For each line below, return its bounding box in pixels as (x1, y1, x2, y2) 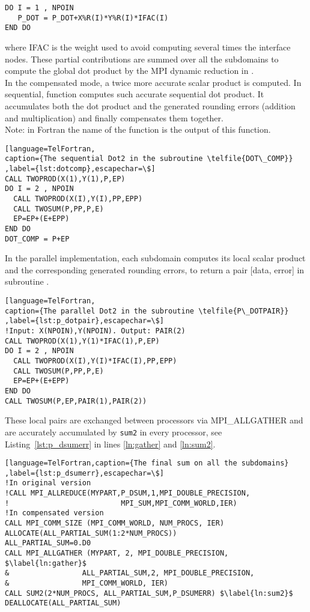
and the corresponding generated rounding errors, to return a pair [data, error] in (5, 263, 305, 276)
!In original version (5, 479, 91, 488)
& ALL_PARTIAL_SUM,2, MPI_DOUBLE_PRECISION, (5, 569, 255, 578)
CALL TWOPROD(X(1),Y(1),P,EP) (5, 174, 126, 183)
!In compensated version (5, 509, 104, 518)
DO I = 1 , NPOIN (5, 4, 74, 12)
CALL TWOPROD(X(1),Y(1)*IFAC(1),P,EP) (5, 336, 160, 345)
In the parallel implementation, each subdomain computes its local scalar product (5, 252, 306, 264)
